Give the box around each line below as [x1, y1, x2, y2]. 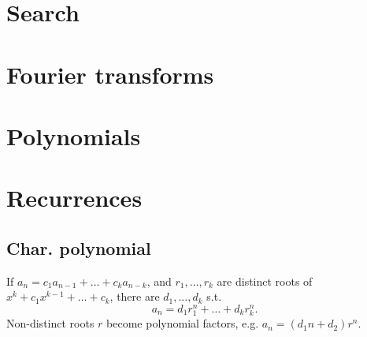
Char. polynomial [6, 235, 151, 260]
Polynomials [6, 119, 141, 152]
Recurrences [6, 182, 143, 214]
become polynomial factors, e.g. [106, 315, 259, 331]
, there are [109, 288, 160, 305]
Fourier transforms [6, 58, 214, 90]
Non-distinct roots [6, 315, 95, 331]
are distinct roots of [217, 272, 313, 289]
